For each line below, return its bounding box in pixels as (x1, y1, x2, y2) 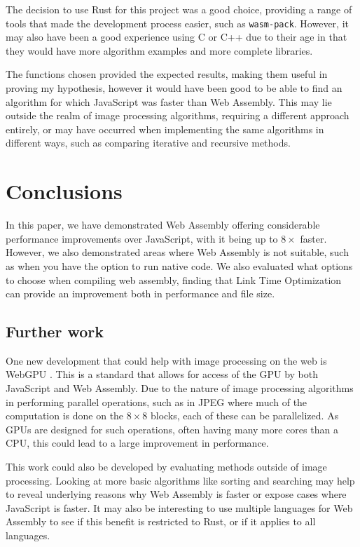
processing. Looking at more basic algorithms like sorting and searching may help (6, 473, 355, 487)
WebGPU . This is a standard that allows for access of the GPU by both (6, 367, 319, 381)
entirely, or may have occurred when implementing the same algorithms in (6, 121, 324, 136)
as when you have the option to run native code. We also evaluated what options (6, 258, 353, 273)
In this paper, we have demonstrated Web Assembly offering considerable (6, 217, 320, 232)
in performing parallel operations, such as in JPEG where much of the (6, 394, 307, 409)
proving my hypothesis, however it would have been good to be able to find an (6, 81, 342, 95)
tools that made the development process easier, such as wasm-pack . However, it (6, 15, 349, 30)
